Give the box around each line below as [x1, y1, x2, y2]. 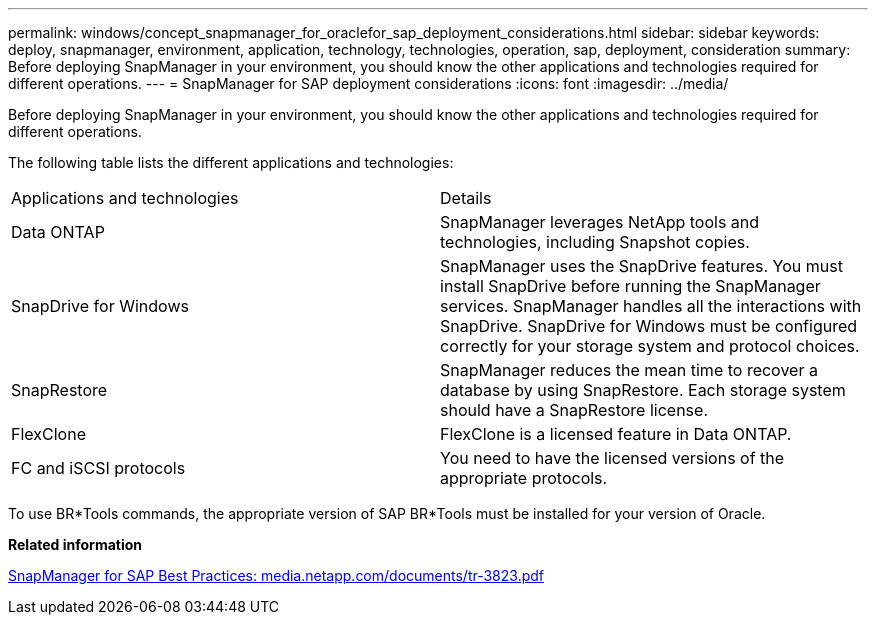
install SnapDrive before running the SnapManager [440, 276, 821, 296]
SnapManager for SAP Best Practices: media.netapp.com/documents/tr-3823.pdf [8, 567, 545, 584]
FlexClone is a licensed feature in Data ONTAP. [440, 424, 792, 444]
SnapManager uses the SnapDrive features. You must [440, 256, 843, 276]
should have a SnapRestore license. [440, 400, 708, 420]
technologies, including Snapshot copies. [440, 232, 750, 252]
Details [440, 188, 492, 208]
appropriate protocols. [440, 468, 608, 488]
